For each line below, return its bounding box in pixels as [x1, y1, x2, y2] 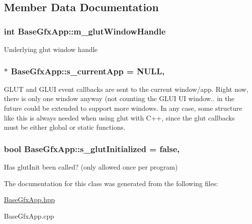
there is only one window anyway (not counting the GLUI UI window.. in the [4, 93, 234, 103]
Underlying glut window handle [4, 44, 98, 54]
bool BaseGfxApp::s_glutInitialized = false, [4, 142, 180, 155]
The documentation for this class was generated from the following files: [4, 178, 218, 188]
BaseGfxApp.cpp [4, 210, 54, 221]
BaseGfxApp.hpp [4, 194, 55, 205]
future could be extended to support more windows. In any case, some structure [4, 103, 242, 113]
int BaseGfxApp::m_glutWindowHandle [4, 25, 166, 37]
